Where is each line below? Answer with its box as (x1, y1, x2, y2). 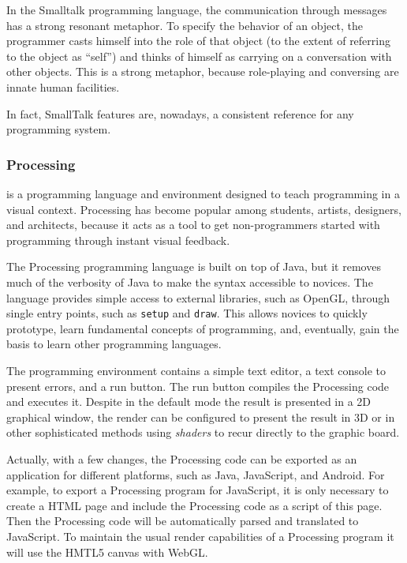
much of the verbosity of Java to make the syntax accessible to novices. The (6, 273, 373, 290)
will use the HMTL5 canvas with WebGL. (6, 543, 208, 560)
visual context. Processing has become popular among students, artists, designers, (6, 201, 401, 217)
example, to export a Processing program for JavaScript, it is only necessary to (6, 482, 389, 498)
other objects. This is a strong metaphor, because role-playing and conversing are (6, 63, 399, 80)
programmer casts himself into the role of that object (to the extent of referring (6, 32, 390, 49)
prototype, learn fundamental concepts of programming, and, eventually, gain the (6, 320, 399, 336)
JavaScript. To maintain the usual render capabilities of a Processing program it (6, 527, 394, 544)
